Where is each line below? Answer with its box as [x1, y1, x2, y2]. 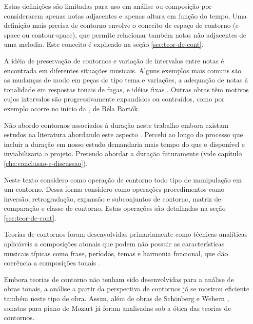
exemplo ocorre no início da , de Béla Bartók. [4, 103, 140, 113]
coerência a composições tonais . [4, 258, 100, 268]
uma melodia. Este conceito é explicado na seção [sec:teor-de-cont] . [4, 39, 204, 49]
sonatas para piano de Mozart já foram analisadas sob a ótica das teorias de [4, 303, 231, 313]
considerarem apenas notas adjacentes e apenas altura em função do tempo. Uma [4, 10, 247, 20]
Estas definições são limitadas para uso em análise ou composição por [4, 1, 212, 11]
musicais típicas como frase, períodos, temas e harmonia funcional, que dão [4, 248, 228, 258]
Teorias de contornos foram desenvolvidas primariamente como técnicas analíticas [4, 229, 248, 239]
